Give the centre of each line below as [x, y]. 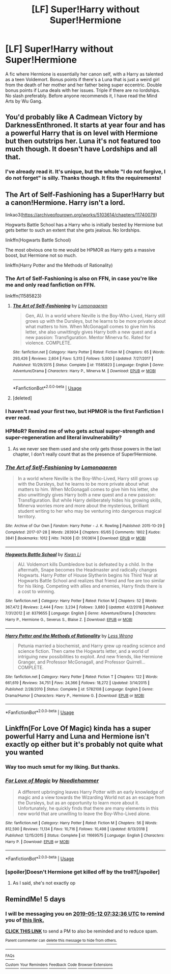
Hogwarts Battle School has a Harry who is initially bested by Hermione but [84, 225]
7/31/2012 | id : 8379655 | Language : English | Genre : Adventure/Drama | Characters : [81, 613]
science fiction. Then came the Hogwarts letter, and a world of [83, 651]
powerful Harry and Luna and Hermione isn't [77, 737]
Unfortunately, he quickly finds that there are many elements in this [88, 808]
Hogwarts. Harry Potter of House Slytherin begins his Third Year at [88, 575]
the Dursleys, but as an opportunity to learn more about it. [78, 802]
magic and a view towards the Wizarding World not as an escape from [91, 797]
